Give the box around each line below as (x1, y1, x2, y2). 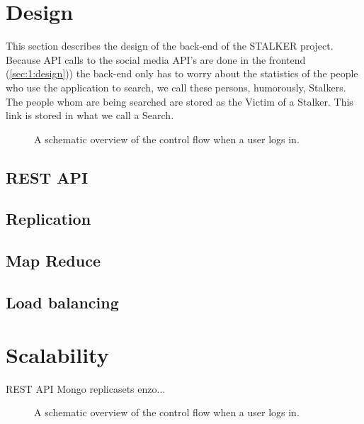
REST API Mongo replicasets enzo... (6, 381, 166, 396)
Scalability (6, 340, 109, 369)
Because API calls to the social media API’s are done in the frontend (6, 52, 306, 67)
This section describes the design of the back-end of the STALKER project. (6, 38, 334, 53)
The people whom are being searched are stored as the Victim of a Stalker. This (6, 94, 353, 108)
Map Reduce (6, 250, 101, 272)
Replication (6, 208, 91, 230)
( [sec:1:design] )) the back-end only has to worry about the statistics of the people (6, 66, 358, 81)
